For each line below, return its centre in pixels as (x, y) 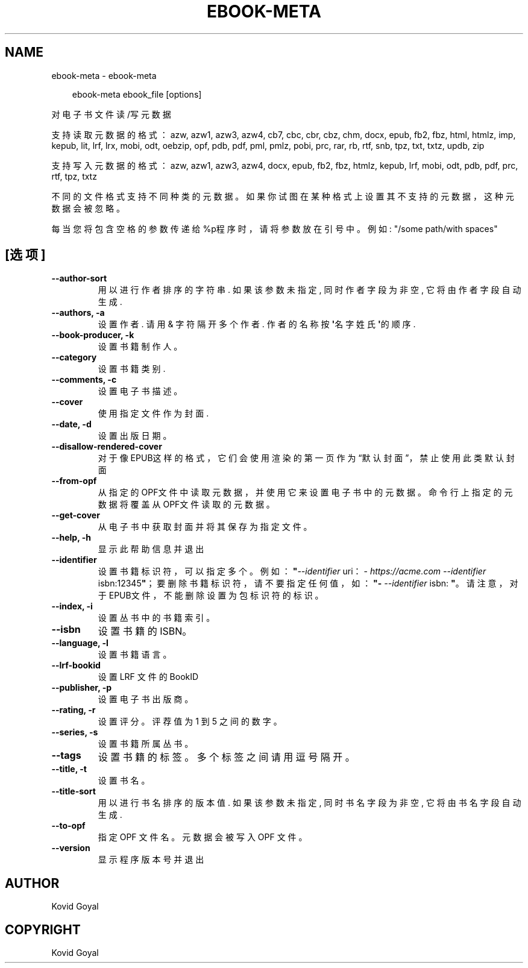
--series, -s (75, 732)
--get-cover (76, 515)
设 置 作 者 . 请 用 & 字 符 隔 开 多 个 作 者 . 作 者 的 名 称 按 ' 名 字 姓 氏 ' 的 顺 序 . (257, 324)
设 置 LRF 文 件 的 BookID (148, 677)
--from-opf (74, 481)
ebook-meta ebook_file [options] (137, 94)
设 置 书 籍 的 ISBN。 (145, 631)
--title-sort (74, 791)
